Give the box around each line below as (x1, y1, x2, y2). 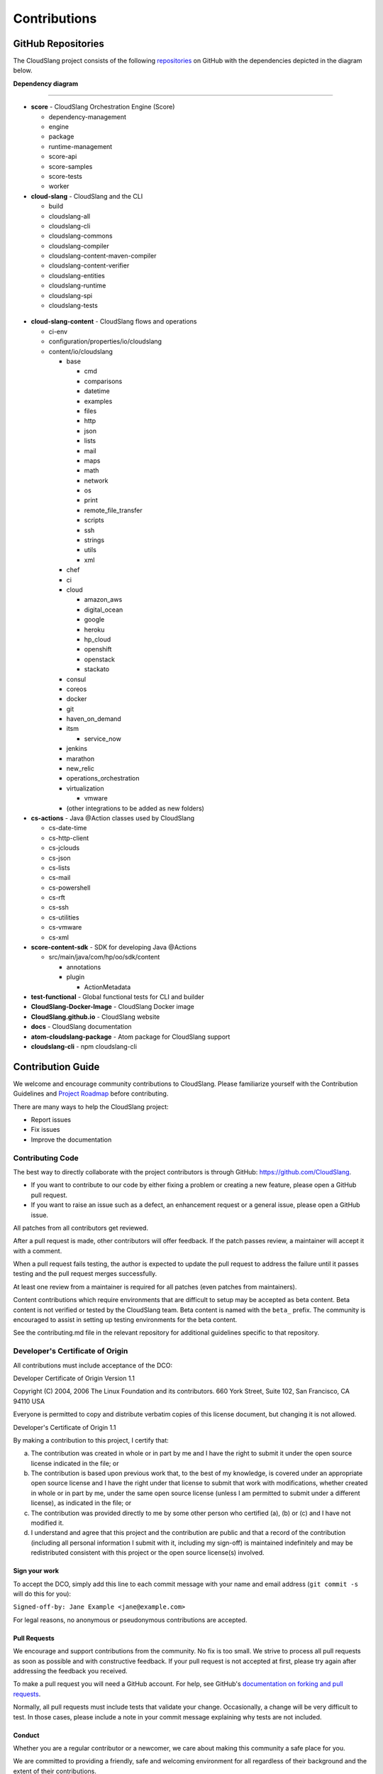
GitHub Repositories (13, 38, 104, 50)
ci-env (48, 327, 67, 336)
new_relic (66, 764, 95, 773)
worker (48, 182, 70, 191)
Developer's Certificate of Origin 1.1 (13, 1423, 116, 1431)
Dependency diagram (13, 79, 78, 88)
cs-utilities (48, 913, 79, 922)
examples (84, 397, 113, 405)
